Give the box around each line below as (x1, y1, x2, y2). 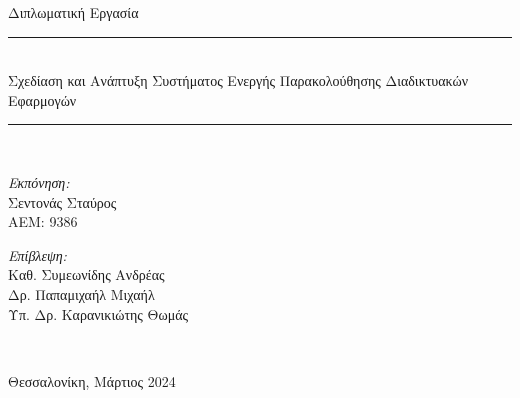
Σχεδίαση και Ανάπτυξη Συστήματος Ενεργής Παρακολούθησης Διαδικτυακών (8, 70, 469, 91)
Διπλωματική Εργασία (8, 2, 139, 22)
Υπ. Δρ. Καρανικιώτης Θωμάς (8, 303, 189, 324)
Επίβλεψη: (8, 244, 67, 265)
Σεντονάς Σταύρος (8, 191, 117, 212)
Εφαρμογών (8, 89, 77, 110)
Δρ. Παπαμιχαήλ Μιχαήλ (8, 283, 155, 304)
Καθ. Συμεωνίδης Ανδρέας (8, 264, 165, 285)
